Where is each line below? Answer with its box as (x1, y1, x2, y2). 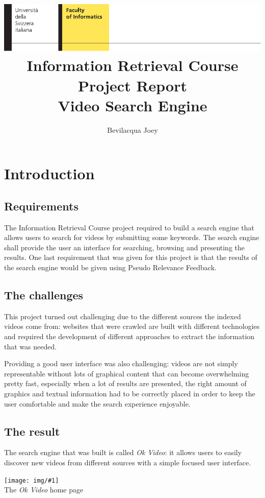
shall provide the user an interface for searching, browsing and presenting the (4, 242, 245, 252)
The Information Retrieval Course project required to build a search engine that (4, 222, 255, 232)
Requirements (4, 198, 78, 214)
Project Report (77, 75, 187, 96)
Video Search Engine (58, 94, 207, 115)
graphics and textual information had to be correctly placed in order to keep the (4, 388, 255, 398)
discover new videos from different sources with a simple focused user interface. (4, 457, 251, 467)
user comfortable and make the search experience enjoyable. (4, 398, 191, 409)
